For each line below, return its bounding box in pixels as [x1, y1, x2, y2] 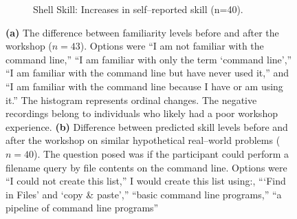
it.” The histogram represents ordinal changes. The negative [5, 92, 257, 107]
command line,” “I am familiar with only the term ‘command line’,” [5, 52, 292, 66]
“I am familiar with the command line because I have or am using [5, 79, 283, 93]
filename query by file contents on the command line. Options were [5, 160, 287, 174]
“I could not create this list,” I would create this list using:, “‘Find [5, 174, 286, 188]
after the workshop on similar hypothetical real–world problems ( [5, 133, 280, 147]
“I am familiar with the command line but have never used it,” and [5, 65, 289, 80]
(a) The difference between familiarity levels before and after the [5, 25, 279, 39]
